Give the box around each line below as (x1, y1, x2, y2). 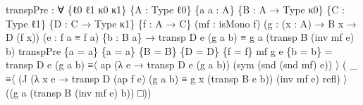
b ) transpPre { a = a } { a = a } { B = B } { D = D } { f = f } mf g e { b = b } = (6, 43, 333, 58)
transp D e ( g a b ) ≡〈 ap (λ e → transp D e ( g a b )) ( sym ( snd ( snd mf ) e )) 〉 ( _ (6, 57, 357, 72)
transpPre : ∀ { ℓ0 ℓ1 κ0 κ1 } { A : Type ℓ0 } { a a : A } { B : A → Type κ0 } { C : (6, 2, 345, 16)
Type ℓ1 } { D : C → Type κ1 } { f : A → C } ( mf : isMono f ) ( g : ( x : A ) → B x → (6, 16, 357, 30)
